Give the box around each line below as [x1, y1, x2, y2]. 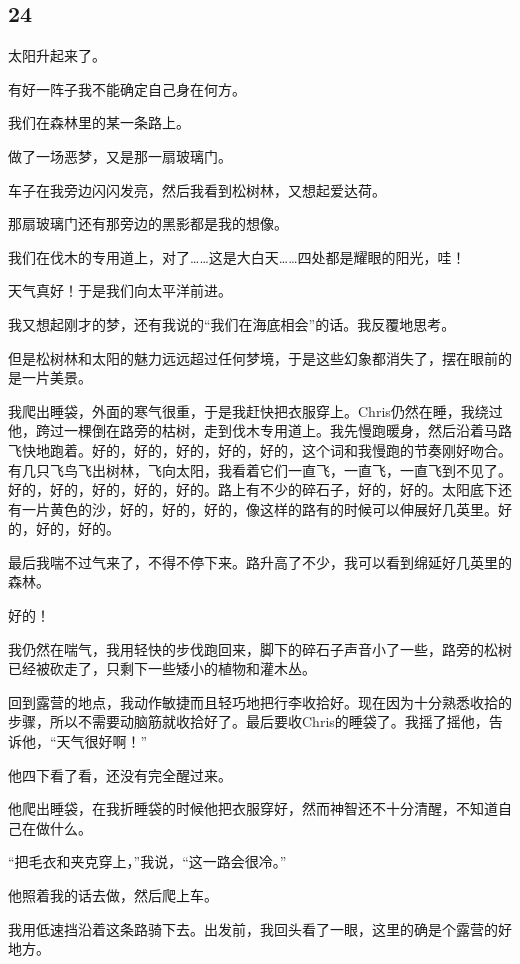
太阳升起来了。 [8, 45, 106, 66]
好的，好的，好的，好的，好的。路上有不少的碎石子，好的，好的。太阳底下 [8, 479, 498, 500]
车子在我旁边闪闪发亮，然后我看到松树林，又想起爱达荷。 [8, 179, 386, 200]
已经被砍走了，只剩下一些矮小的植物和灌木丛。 [8, 658, 316, 679]
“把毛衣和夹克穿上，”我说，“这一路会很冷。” [8, 851, 287, 872]
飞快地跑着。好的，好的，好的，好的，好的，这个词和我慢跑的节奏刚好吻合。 [8, 439, 512, 460]
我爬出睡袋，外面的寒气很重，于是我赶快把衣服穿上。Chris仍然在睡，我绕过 [8, 400, 503, 421]
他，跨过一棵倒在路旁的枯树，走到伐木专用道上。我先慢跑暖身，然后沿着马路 [8, 420, 512, 441]
